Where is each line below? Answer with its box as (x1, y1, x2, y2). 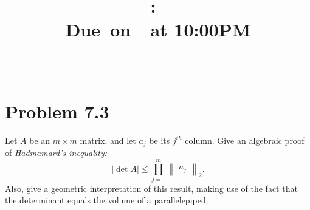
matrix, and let (80, 134, 136, 146)
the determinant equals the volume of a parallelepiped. (5, 194, 208, 206)
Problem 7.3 (5, 98, 109, 123)
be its (149, 134, 170, 146)
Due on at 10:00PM (65, 17, 251, 42)
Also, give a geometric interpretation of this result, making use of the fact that (5, 181, 298, 194)
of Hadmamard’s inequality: (5, 146, 107, 159)
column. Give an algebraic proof (185, 134, 305, 146)
